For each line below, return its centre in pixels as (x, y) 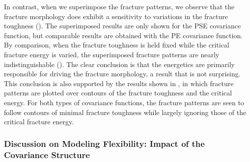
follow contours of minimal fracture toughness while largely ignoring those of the (125, 112)
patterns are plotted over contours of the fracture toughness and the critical (118, 93)
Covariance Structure (47, 154)
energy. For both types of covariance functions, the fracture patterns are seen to (124, 102)
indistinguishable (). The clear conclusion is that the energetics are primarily (119, 64)
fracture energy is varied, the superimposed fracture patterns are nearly (112, 54)
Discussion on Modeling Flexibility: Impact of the (104, 143)
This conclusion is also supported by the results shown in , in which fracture (119, 83)
